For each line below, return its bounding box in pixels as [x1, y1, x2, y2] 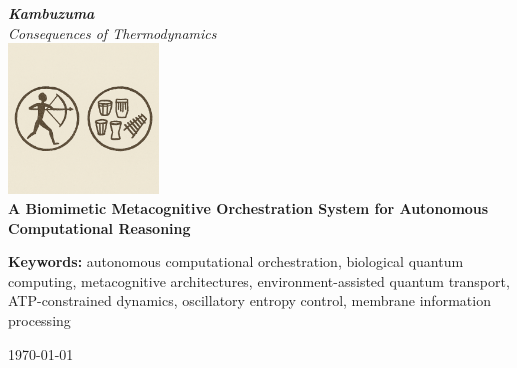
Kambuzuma [8, 3, 95, 23]
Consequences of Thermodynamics [8, 22, 217, 43]
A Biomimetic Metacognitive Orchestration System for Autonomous [8, 197, 489, 218]
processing [8, 309, 71, 330]
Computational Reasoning [8, 217, 191, 238]
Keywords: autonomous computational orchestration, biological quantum [8, 251, 464, 272]
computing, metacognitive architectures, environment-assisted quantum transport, [8, 270, 510, 291]
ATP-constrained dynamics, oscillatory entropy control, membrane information [8, 290, 491, 311]
